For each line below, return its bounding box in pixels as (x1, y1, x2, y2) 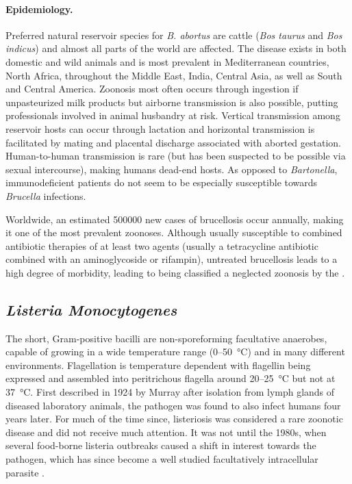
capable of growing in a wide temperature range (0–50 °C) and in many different (5, 344, 345, 359)
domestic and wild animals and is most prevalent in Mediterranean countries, (5, 54, 329, 68)
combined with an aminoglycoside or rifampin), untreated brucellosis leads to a (5, 252, 338, 266)
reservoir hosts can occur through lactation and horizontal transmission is (5, 121, 315, 136)
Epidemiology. (5, 1, 73, 16)
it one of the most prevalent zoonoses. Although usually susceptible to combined (5, 225, 342, 240)
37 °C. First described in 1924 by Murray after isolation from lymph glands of (5, 385, 335, 399)
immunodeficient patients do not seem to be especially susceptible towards (5, 175, 318, 190)
